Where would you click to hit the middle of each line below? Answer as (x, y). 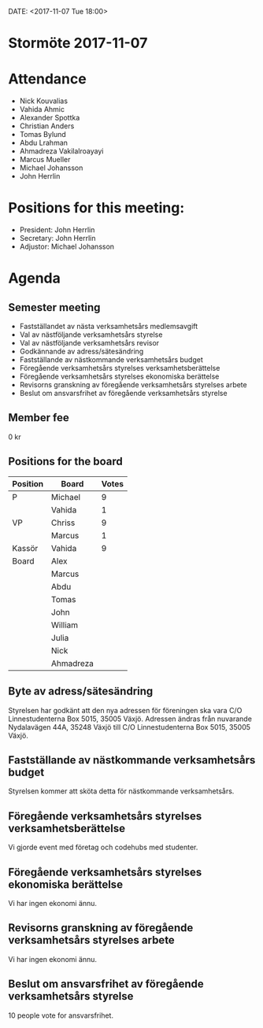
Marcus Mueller (45, 160)
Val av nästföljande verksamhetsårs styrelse (91, 335)
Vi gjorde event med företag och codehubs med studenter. (103, 847)
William (65, 625)
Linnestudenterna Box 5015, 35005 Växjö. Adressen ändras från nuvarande (130, 719)
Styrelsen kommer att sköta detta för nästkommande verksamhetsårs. (121, 791)
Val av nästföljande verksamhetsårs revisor (89, 343)
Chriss (63, 523)
